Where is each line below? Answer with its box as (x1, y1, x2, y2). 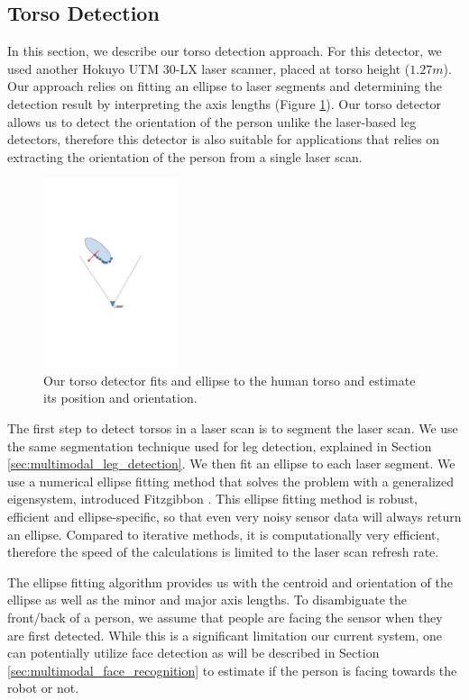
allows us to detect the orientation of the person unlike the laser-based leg (7, 112, 417, 131)
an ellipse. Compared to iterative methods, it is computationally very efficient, (7, 524, 440, 543)
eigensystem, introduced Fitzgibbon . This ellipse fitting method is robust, (7, 489, 418, 508)
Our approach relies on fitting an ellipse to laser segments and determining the (7, 77, 443, 95)
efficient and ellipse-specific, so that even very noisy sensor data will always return (7, 506, 462, 525)
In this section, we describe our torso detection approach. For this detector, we (7, 41, 442, 60)
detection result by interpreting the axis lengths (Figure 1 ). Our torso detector (7, 94, 442, 113)
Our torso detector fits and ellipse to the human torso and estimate (43, 370, 416, 389)
